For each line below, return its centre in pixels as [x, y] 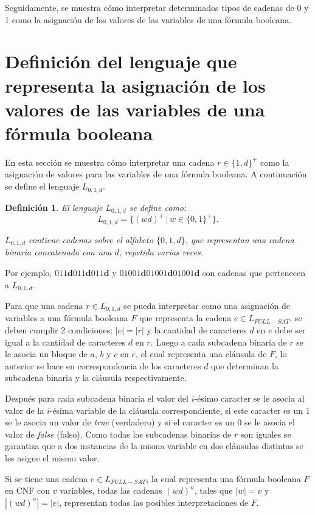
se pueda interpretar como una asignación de [207, 306]
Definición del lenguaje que [121, 61]
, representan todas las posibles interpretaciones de [154, 502]
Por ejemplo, [29, 272]
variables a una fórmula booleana [67, 318]
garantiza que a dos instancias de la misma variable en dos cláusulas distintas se [154, 446]
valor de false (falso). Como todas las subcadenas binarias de [118, 434]
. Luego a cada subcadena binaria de [219, 342]
